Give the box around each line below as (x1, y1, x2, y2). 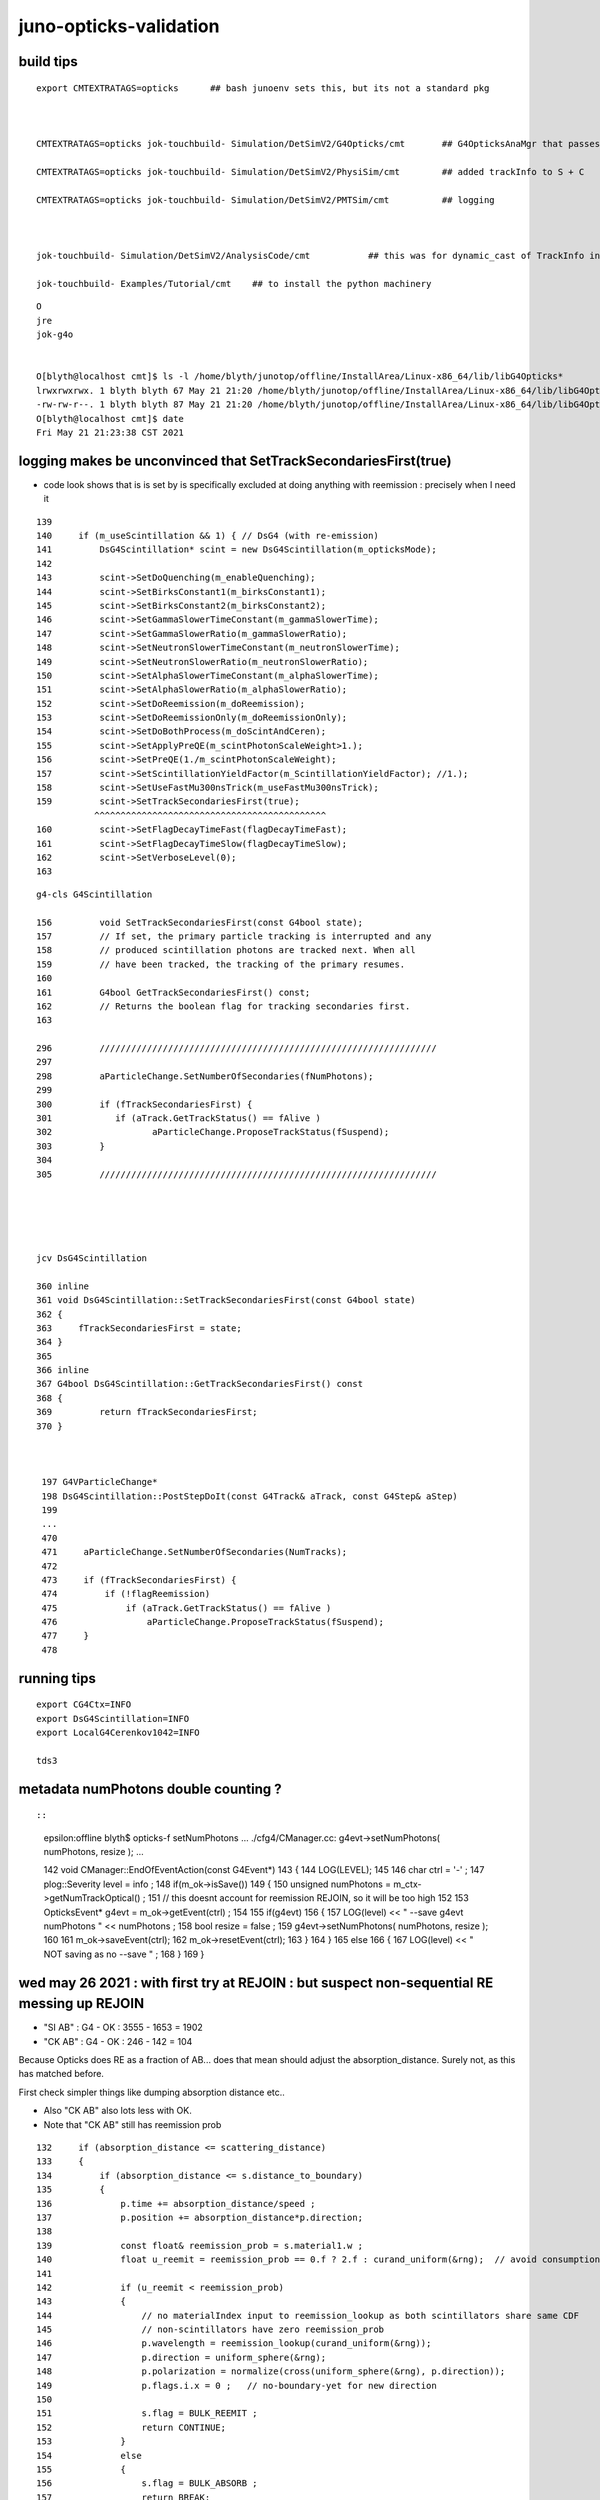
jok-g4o (36, 329, 74, 340)
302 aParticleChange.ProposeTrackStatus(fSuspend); (36, 1126, 390, 1138)
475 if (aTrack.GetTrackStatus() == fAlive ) (41, 1602, 332, 1614)
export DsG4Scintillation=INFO (36, 1713, 190, 1724)
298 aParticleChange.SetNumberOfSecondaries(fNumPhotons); (36, 1070, 374, 1082)
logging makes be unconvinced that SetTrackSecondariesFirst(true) (18, 452, 452, 469)
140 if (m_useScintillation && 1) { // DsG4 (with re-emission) (36, 530, 379, 542)
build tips (18, 53, 79, 70)
